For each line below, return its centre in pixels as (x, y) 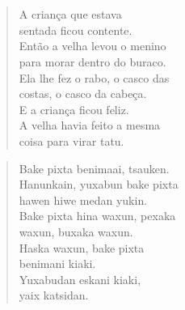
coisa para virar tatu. (71, 140)
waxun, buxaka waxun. (76, 231)
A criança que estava (70, 14)
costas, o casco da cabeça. (83, 93)
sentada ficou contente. (76, 30)
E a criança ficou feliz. (74, 109)
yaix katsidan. (54, 295)
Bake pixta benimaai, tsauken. (94, 168)
